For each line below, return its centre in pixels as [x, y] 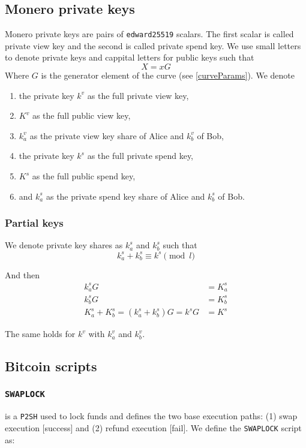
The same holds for [40, 334]
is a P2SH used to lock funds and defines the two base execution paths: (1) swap [151, 416]
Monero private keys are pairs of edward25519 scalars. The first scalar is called [149, 34]
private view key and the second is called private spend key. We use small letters [153, 45]
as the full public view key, [81, 115]
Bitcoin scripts [51, 366]
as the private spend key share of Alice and [125, 196]
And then [22, 274]
